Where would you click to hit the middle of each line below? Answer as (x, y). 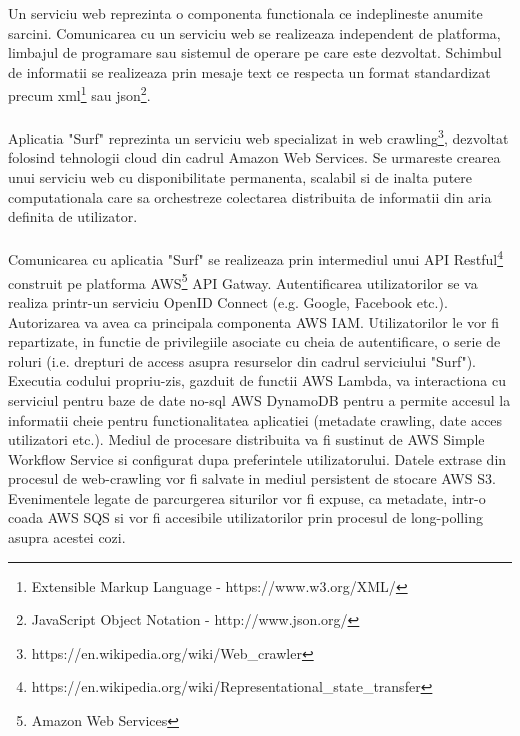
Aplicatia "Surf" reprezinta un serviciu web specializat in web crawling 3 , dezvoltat (258, 136)
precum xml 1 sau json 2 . (79, 94)
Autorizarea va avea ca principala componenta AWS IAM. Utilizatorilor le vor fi (254, 321)
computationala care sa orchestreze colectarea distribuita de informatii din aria (250, 196)
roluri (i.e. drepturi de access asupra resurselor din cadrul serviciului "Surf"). (242, 360)
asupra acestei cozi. (67, 537)
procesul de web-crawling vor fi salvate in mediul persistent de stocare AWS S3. (252, 478)
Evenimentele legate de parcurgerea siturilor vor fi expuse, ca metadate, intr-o (247, 497)
